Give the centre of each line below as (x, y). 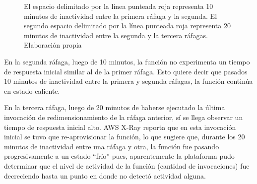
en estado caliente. (32, 91)
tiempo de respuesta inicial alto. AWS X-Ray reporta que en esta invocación (120, 127)
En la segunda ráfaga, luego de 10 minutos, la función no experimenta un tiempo (127, 61)
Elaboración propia (53, 45)
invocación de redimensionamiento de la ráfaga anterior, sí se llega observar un (124, 117)
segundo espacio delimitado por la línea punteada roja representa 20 (127, 26)
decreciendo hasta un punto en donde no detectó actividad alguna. (105, 175)
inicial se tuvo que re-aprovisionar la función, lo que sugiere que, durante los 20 (125, 137)
